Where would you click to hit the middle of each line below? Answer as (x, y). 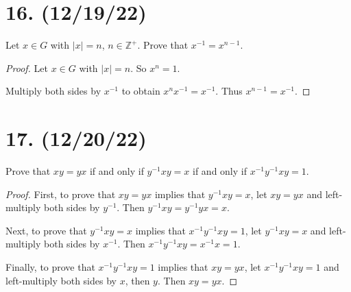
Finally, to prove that (50, 267)
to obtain (141, 91)
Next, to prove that (46, 230)
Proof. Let (27, 68)
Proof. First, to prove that (61, 194)
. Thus (229, 91)
